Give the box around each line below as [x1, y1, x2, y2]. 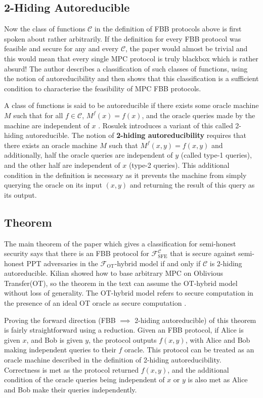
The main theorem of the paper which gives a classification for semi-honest [4, 238, 236, 248]
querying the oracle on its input [4, 179, 102, 190]
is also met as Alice [188, 374, 248, 385]
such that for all [13, 110, 63, 120]
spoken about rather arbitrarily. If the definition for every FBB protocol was [4, 33, 241, 44]
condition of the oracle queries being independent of [4, 374, 165, 385]
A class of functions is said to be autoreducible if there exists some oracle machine [4, 100, 259, 111]
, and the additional [167, 364, 229, 375]
